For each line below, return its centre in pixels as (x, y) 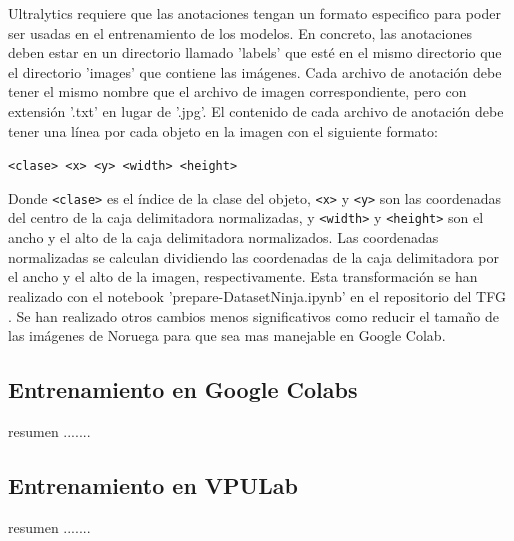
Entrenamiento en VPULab (153, 484)
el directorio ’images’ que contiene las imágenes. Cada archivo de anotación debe (255, 71)
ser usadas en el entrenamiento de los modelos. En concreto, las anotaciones (240, 32)
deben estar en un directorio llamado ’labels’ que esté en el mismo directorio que (255, 52)
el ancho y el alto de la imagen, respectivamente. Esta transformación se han (243, 276)
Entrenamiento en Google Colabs (183, 389)
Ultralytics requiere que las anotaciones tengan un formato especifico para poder (254, 13)
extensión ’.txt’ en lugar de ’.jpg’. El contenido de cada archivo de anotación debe (256, 110)
